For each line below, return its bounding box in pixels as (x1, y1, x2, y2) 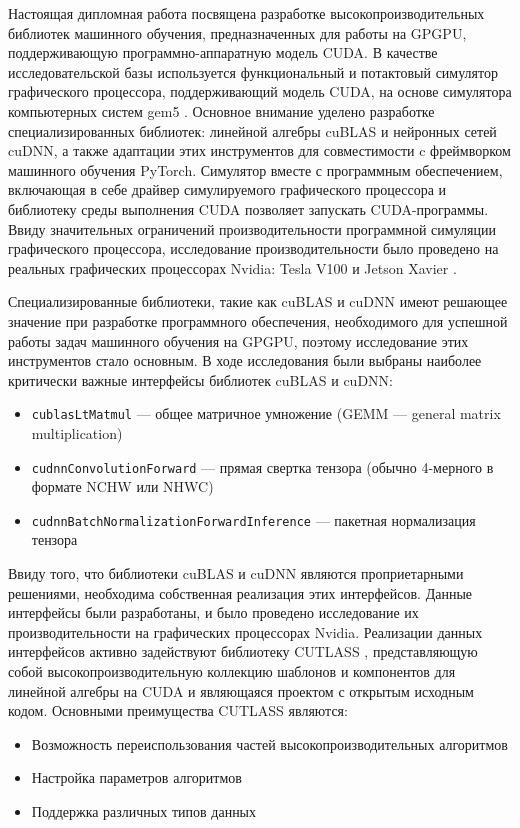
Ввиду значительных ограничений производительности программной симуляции (8, 218, 496, 239)
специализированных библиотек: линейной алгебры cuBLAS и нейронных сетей (8, 120, 497, 141)
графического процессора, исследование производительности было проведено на (8, 238, 499, 259)
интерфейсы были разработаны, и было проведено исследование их (8, 602, 419, 623)
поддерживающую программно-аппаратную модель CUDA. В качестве (8, 42, 438, 63)
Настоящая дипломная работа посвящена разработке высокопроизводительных (8, 3, 485, 23)
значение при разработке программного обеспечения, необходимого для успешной (8, 310, 508, 331)
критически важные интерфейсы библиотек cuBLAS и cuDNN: (8, 369, 393, 390)
